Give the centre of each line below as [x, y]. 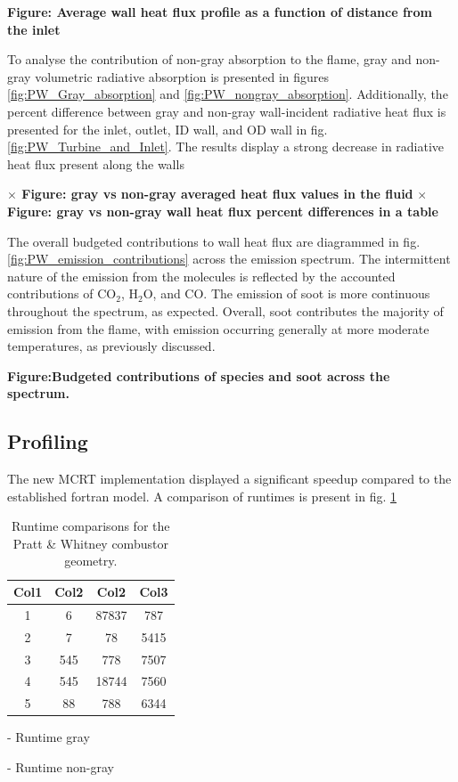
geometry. [91, 561]
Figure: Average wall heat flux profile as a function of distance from [220, 12]
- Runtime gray [49, 737]
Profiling [48, 441]
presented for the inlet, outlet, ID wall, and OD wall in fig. [168, 129]
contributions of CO [62, 293]
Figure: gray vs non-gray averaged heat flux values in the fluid [217, 194]
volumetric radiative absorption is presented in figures [182, 76]
